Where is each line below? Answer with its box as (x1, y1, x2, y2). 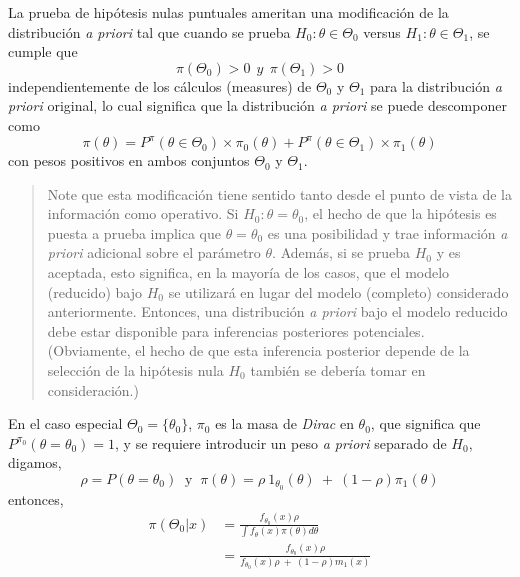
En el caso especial (8, 413, 123, 434)
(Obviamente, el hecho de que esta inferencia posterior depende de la (47, 340, 470, 361)
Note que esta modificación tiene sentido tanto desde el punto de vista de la (47, 183, 513, 204)
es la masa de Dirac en (215, 413, 354, 434)
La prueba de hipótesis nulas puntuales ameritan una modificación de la (8, 2, 449, 22)
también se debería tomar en (250, 360, 426, 380)
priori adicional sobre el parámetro (47, 242, 261, 263)
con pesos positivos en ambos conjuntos (8, 150, 250, 171)
